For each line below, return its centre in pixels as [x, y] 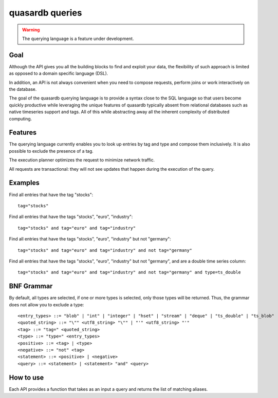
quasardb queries [46, 13]
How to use [26, 377]
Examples [24, 183]
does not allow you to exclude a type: [46, 304]
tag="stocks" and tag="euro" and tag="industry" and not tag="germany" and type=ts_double [129, 272]
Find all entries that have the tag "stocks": [51, 195]
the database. [23, 89]
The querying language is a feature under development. [78, 39]
